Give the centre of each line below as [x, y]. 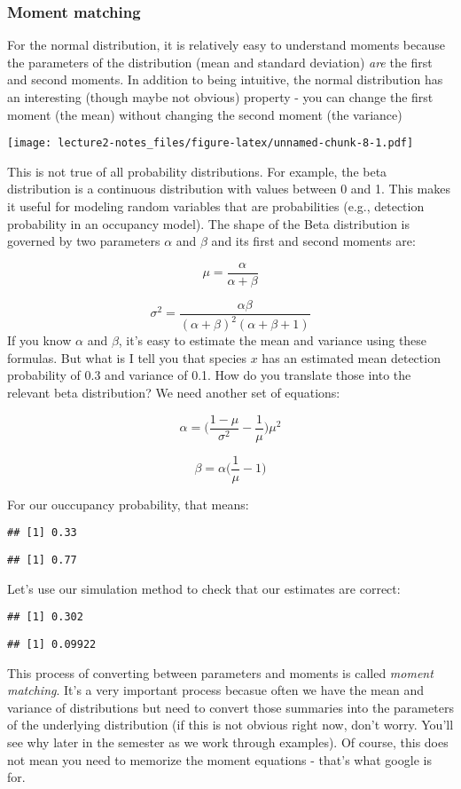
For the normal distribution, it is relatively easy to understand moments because [226, 45]
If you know [39, 340]
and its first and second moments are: [313, 241]
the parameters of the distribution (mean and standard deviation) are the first [220, 62]
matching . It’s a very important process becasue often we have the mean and [216, 690]
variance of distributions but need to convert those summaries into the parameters [230, 707]
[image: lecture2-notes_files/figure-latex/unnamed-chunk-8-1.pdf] [211, 143]
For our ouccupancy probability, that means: [128, 504]
